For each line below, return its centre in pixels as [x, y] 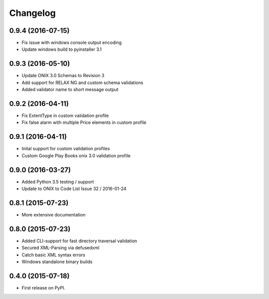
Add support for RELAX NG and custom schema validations [82, 83]
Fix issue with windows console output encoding [72, 43]
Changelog [32, 13]
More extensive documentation [54, 214]
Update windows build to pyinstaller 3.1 [62, 49]
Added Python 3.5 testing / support [58, 182]
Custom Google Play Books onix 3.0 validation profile [76, 155]
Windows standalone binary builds [57, 262]
